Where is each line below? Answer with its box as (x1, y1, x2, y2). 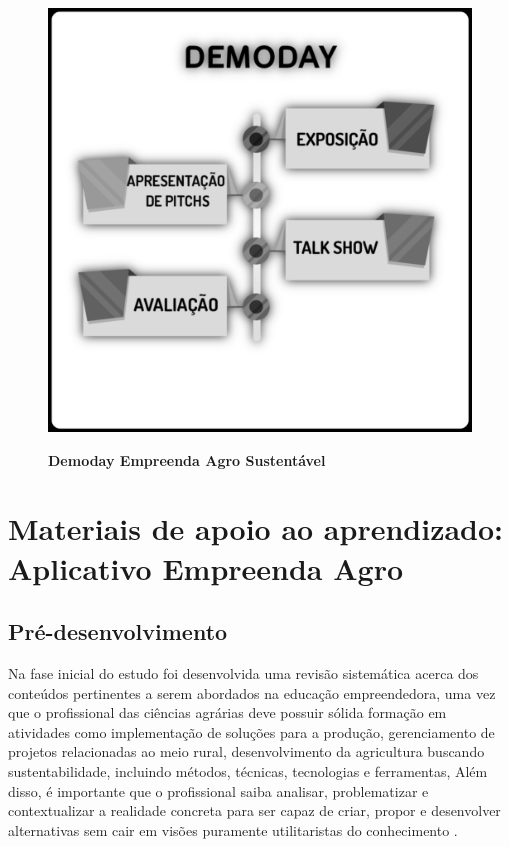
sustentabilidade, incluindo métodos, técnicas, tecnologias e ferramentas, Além (8, 760, 488, 781)
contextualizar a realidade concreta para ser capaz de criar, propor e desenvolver (8, 800, 501, 821)
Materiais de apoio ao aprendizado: (8, 508, 504, 549)
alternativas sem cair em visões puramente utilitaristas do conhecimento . (8, 819, 458, 840)
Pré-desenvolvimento (8, 616, 228, 647)
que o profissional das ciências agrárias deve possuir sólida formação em (8, 702, 447, 723)
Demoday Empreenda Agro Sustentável (48, 449, 326, 470)
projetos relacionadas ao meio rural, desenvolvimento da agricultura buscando (8, 741, 485, 762)
